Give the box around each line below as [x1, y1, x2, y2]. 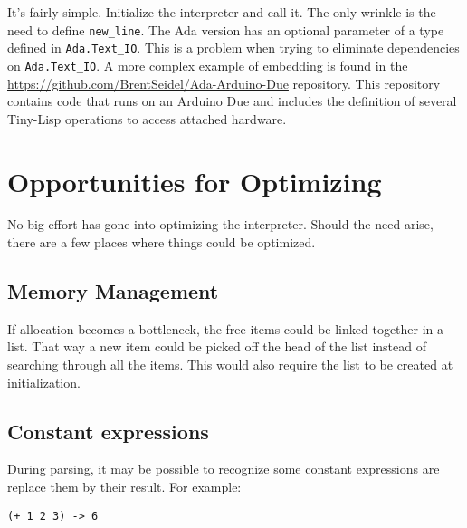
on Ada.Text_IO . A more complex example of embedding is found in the [7, 55, 408, 74]
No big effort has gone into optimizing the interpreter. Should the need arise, [7, 215, 434, 234]
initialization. [7, 372, 81, 391]
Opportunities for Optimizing [7, 162, 382, 199]
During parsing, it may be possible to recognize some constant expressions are [7, 459, 440, 478]
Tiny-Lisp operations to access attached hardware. [7, 109, 287, 128]
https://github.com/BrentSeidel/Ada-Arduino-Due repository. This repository [7, 73, 441, 92]
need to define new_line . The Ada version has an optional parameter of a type [7, 20, 444, 39]
